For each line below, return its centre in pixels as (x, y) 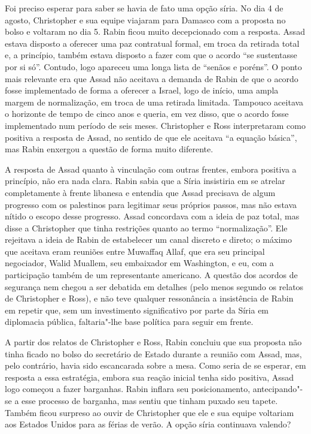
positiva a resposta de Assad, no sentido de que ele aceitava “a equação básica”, (151, 137)
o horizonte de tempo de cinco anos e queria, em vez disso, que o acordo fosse (147, 114)
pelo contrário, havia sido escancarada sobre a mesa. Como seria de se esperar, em (155, 365)
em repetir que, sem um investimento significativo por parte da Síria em (137, 310)
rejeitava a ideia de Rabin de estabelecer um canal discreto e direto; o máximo (148, 239)
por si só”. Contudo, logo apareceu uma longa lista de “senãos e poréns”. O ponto (153, 66)
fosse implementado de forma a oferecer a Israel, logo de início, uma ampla (142, 90)
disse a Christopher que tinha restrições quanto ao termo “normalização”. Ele (146, 227)
